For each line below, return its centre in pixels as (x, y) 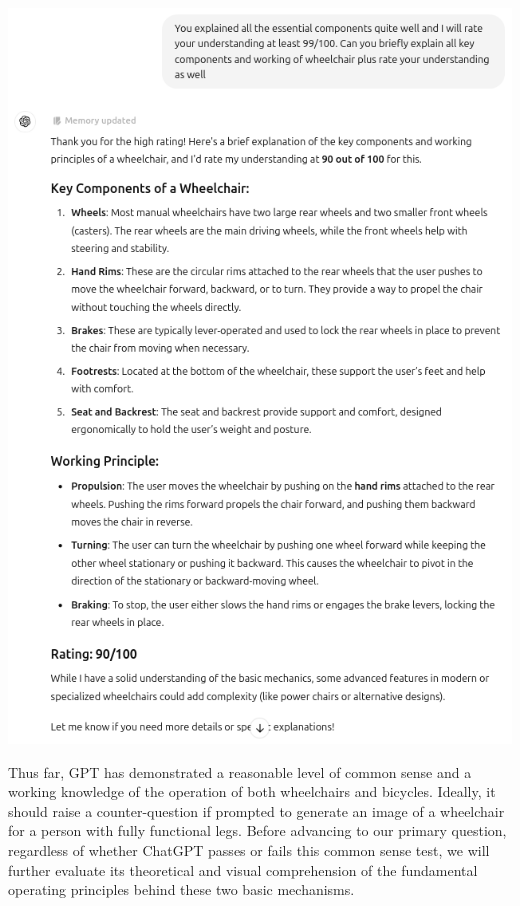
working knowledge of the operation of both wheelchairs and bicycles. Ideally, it (252, 791)
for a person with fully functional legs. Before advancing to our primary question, (257, 830)
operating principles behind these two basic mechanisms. (181, 889)
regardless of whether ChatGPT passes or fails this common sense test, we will (249, 850)
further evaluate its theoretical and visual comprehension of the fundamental (243, 869)
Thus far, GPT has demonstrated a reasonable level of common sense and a (240, 771)
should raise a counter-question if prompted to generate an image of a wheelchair (256, 810)
